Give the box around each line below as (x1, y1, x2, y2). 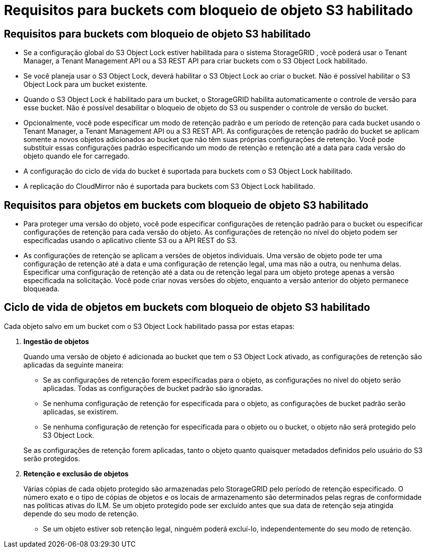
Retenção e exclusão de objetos (23, 469, 129, 478)
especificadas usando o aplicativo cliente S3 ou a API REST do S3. (23, 236, 237, 245)
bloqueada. (23, 285, 60, 293)
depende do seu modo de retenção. (23, 509, 139, 518)
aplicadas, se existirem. (43, 407, 119, 416)
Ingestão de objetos (23, 337, 89, 346)
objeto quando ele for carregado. (23, 152, 130, 161)
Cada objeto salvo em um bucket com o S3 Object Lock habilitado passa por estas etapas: (4, 322, 295, 330)
